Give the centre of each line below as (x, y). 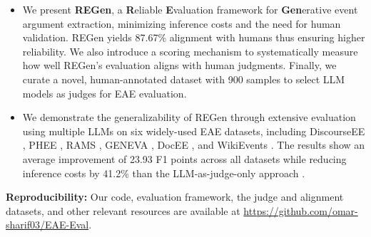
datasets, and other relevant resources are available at (123, 210)
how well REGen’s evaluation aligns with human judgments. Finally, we (179, 65)
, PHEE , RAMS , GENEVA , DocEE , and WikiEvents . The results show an (194, 145)
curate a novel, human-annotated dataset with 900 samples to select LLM (184, 79)
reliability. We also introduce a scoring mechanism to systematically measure (190, 51)
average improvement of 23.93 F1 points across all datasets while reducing (184, 158)
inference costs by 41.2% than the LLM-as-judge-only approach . (164, 173)
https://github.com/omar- (301, 210)
